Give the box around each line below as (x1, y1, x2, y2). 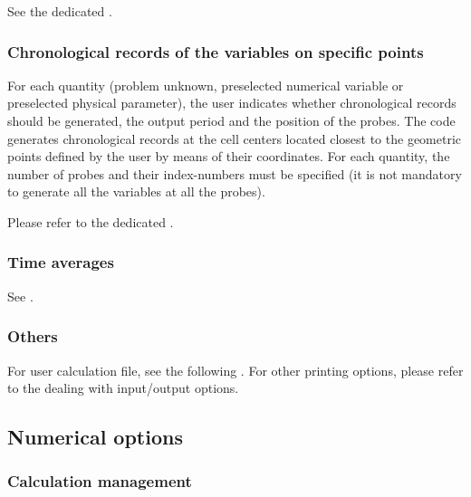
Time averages (7, 251, 114, 273)
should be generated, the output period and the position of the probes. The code (7, 111, 456, 129)
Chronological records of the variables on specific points (7, 40, 424, 62)
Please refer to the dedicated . (7, 212, 174, 231)
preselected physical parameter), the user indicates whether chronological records (7, 93, 457, 112)
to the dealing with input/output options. (7, 378, 239, 397)
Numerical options (7, 423, 183, 451)
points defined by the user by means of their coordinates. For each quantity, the (7, 147, 450, 166)
